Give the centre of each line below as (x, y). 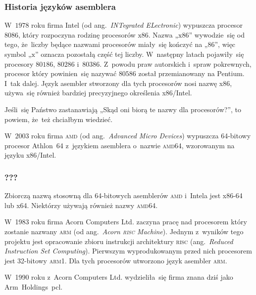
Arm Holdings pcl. (34, 286)
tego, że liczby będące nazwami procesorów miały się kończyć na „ (106, 44)
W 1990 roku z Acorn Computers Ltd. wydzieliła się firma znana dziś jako (119, 277)
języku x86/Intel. (30, 155)
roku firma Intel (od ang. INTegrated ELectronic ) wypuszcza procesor (137, 25)
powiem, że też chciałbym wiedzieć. (59, 119)
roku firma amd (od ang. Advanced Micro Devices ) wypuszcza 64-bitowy (141, 136)
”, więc (225, 44)
